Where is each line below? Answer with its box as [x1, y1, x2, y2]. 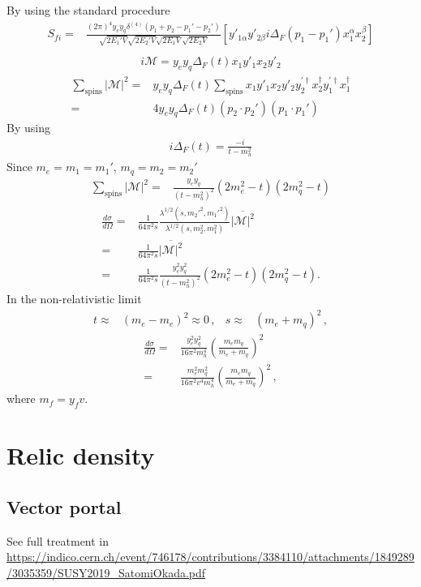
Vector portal [6, 494, 122, 519]
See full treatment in [6, 532, 110, 549]
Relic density [6, 439, 155, 472]
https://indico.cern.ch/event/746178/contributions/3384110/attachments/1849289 [6, 548, 415, 565]
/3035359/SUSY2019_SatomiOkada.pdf [6, 563, 206, 581]
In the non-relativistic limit [6, 289, 142, 306]
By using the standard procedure [6, 2, 170, 18]
